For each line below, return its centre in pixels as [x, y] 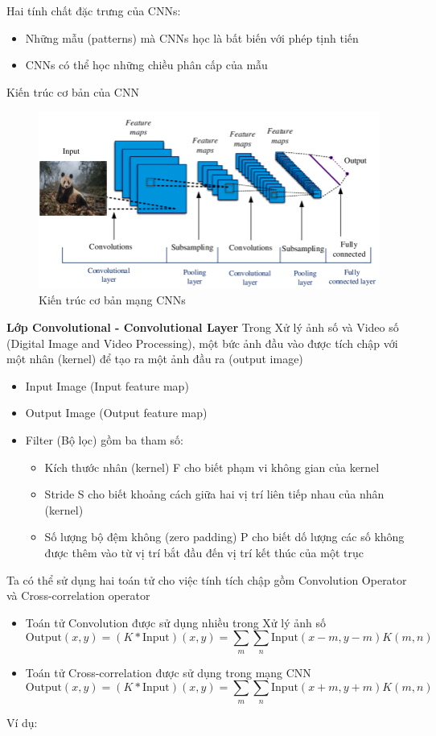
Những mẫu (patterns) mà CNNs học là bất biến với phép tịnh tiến [192, 37]
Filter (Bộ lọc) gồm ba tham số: [104, 440]
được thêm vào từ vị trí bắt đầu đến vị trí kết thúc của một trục [204, 552]
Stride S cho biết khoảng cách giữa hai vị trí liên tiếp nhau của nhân [214, 494]
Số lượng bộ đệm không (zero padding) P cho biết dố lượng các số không [224, 537]
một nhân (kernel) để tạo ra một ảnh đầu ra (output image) [155, 359]
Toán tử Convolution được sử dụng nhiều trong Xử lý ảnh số [175, 622]
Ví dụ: [22, 722]
